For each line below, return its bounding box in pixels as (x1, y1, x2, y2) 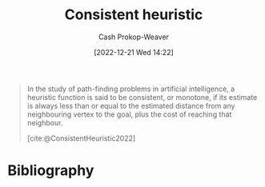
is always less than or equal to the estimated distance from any (26, 101, 235, 110)
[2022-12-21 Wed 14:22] (94, 47, 174, 57)
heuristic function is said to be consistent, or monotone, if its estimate (26, 92, 258, 101)
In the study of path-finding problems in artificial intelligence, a (26, 84, 235, 93)
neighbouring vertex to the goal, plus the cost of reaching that (26, 109, 232, 119)
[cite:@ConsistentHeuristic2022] (26, 133, 136, 143)
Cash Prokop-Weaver (98, 32, 170, 42)
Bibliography (7, 161, 94, 180)
